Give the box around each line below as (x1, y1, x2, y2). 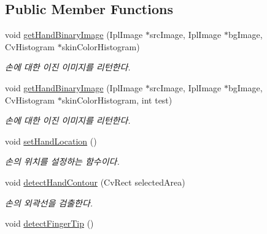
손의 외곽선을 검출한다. (5, 196, 93, 209)
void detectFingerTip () (5, 217, 94, 230)
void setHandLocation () (5, 134, 97, 147)
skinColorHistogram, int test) (61, 93, 172, 106)
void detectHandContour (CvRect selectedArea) (5, 175, 185, 188)
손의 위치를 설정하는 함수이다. (5, 155, 120, 168)
